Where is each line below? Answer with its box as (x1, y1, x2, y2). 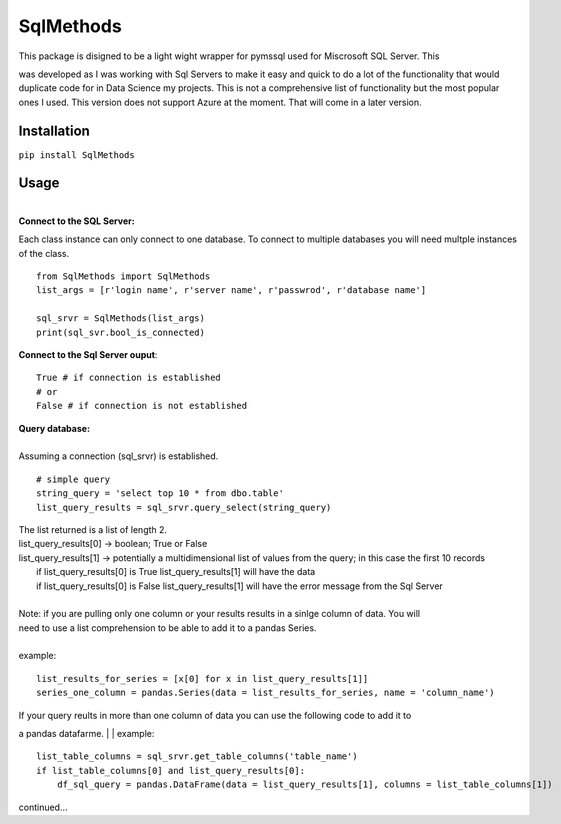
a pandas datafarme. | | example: (18, 728, 155, 740)
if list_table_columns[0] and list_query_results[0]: (36, 765, 305, 776)
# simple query (36, 473, 111, 485)
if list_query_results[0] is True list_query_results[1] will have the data (36, 566, 316, 578)
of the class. (18, 247, 70, 259)
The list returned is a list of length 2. (18, 523, 168, 535)
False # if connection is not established (36, 400, 248, 412)
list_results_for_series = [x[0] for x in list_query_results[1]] (36, 673, 369, 684)
